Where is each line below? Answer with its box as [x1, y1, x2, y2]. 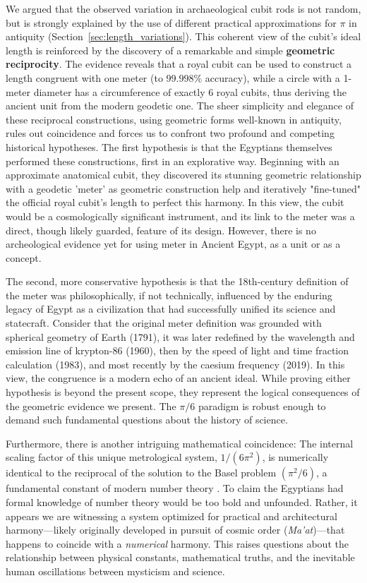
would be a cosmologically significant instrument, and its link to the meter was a [6, 208, 355, 223]
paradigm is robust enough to [198, 398, 326, 413]
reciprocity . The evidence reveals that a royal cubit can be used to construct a [6, 56, 352, 71]
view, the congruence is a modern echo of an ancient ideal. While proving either [6, 371, 351, 385]
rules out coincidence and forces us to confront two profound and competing [6, 126, 335, 140]
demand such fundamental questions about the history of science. [6, 412, 288, 427]
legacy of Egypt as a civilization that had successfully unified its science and [6, 301, 336, 316]
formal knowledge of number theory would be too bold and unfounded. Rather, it [6, 495, 358, 509]
